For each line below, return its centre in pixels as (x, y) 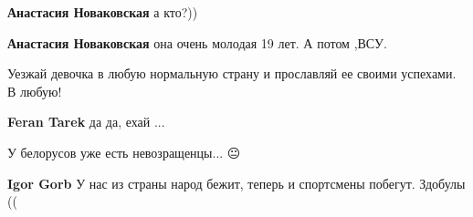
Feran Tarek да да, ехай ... (86, 122)
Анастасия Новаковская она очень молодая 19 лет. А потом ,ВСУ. (197, 42)
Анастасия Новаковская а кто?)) (103, 12)
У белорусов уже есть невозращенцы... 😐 (124, 152)
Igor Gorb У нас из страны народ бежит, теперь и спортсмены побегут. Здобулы (236, 183)
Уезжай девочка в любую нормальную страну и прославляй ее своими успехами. (232, 73)
